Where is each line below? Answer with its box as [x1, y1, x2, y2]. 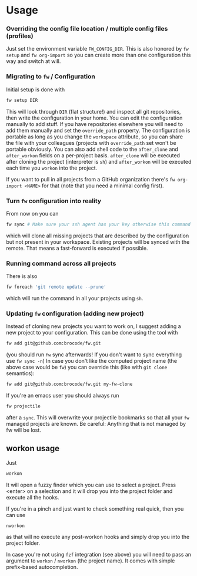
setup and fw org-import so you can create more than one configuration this [6, 51, 191, 59]
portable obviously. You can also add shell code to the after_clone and [6, 145, 178, 153]
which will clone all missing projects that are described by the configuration [6, 232, 189, 239]
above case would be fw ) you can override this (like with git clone [6, 363, 168, 371]
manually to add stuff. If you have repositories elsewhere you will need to [6, 120, 183, 127]
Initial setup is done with [6, 86, 65, 93]
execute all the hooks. [6, 494, 59, 501]
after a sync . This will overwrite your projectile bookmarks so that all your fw [6, 413, 189, 421]
